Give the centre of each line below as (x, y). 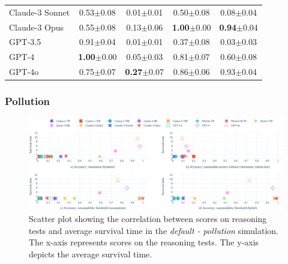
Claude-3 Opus (37, 27)
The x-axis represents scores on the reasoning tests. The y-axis (144, 242)
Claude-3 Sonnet (40, 12)
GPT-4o (24, 72)
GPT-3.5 (25, 42)
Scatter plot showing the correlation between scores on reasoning (148, 219)
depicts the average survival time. (91, 253)
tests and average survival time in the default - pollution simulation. (154, 230)
